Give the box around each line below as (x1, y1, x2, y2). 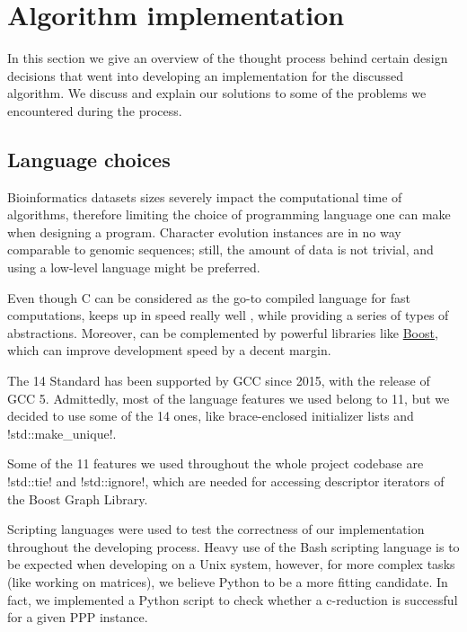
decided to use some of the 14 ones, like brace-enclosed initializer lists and (7, 406, 414, 425)
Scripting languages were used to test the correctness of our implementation (7, 520, 425, 539)
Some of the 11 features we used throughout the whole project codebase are (7, 454, 424, 473)
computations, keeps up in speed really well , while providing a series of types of (7, 306, 449, 325)
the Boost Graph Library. (7, 489, 148, 508)
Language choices (7, 145, 171, 173)
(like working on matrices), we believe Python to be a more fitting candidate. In (7, 572, 448, 591)
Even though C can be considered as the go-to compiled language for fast (7, 288, 410, 307)
